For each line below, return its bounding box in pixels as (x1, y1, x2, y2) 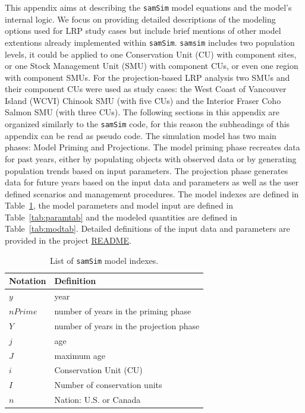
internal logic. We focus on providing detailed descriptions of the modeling (5, 12, 276, 25)
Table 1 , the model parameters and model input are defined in (5, 199, 234, 212)
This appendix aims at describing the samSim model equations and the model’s (5, 1, 292, 13)
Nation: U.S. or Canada (54, 393, 141, 406)
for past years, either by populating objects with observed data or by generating (5, 152, 297, 165)
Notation (9, 275, 46, 287)
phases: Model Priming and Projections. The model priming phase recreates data (5, 141, 300, 153)
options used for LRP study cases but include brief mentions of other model (5, 24, 281, 37)
